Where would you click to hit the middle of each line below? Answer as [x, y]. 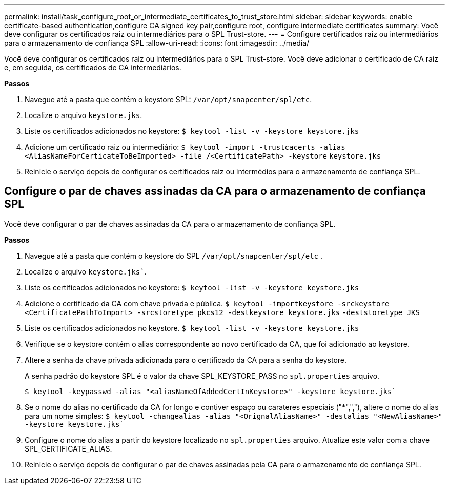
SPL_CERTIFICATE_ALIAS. [68, 448]
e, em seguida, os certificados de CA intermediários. [93, 67]
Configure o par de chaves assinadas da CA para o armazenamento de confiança [215, 191]
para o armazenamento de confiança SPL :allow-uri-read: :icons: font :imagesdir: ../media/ [157, 43]
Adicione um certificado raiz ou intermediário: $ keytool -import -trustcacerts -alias [185, 147]
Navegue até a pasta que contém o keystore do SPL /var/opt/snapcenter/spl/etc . [174, 256]
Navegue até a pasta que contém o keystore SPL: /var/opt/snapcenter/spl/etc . [168, 99]
